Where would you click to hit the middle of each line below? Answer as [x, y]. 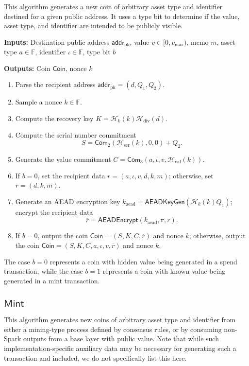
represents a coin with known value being [164, 271]
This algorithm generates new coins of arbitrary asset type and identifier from [120, 320]
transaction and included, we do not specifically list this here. [95, 357]
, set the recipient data [71, 175]
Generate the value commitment [63, 159]
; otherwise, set [191, 175]
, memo [198, 42]
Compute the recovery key [54, 118]
